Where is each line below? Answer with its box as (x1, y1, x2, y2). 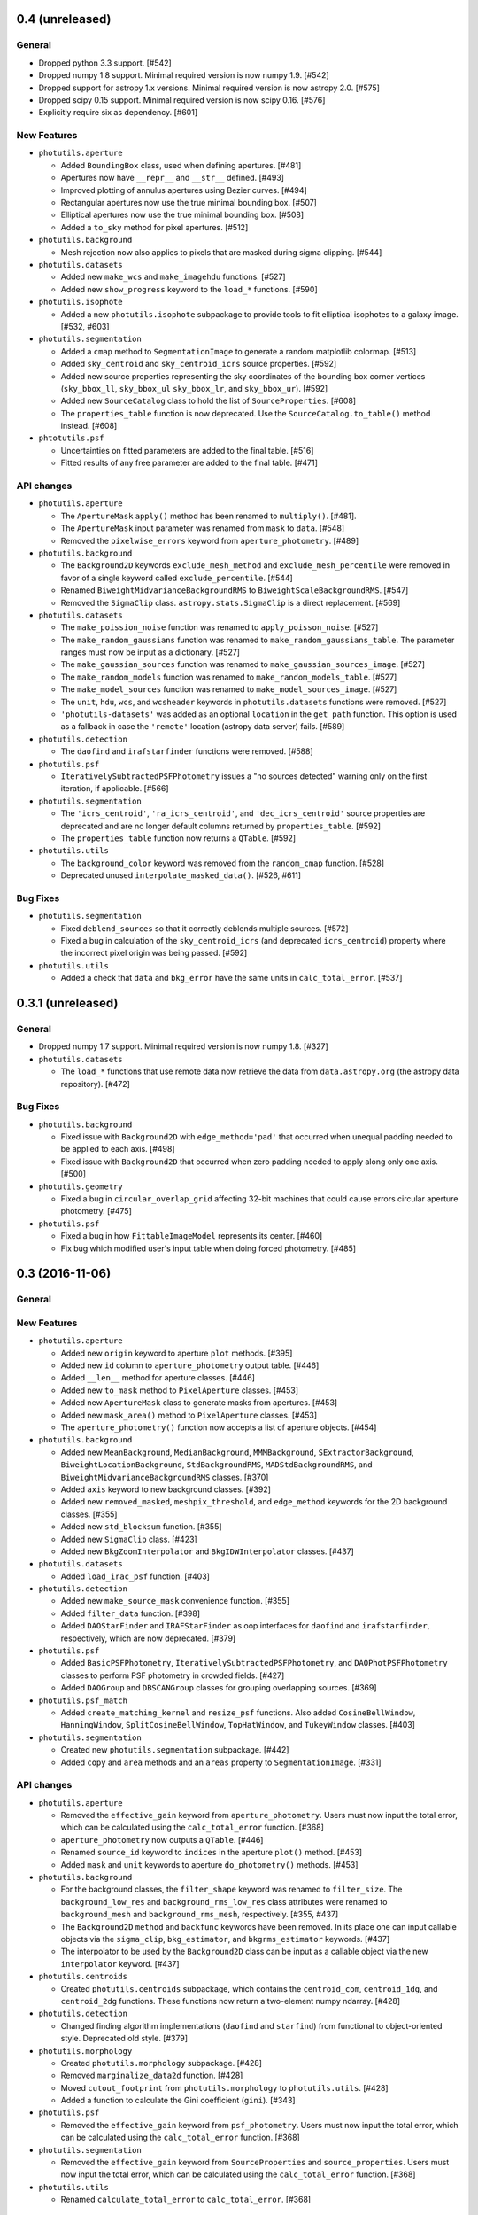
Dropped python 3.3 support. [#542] (38, 58, 172, 68)
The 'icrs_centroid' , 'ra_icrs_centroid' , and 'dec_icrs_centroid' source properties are (60, 808, 426, 819)
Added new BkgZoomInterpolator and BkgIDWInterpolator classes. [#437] (60, 1546, 354, 1557)
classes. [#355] (60, 1509, 118, 1519)
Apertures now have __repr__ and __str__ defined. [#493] (60, 173, 285, 183)
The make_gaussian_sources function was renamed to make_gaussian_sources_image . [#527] (60, 659, 425, 670)
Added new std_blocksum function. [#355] (60, 1521, 222, 1532)
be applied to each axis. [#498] (60, 1144, 176, 1154)
